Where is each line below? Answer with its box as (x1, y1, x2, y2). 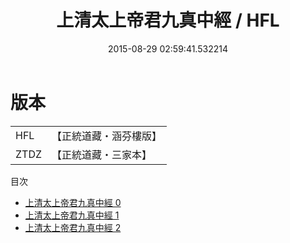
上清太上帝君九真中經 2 (24, 221, 122, 233)
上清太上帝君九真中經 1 (24, 209, 120, 221)
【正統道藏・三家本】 (51, 147, 153, 161)
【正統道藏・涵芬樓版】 (51, 129, 163, 143)
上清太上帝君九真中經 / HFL (56, 9, 280, 32)
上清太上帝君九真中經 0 (24, 196, 122, 208)
